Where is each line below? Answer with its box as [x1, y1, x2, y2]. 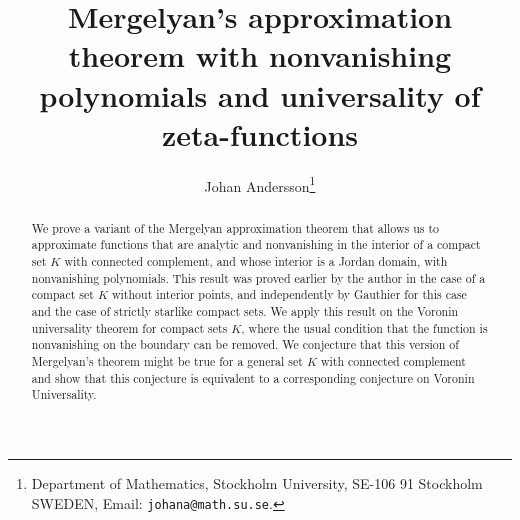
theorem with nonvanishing [68, 35, 452, 76]
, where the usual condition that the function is [241, 319, 488, 336]
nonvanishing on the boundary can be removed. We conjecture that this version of [31, 336, 459, 353]
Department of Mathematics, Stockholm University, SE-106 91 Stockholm [31, 472, 483, 493]
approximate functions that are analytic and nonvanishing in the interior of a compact [31, 236, 481, 253]
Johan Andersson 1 [204, 172, 316, 196]
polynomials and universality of [39, 74, 481, 115]
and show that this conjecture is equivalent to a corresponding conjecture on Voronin [31, 369, 475, 386]
